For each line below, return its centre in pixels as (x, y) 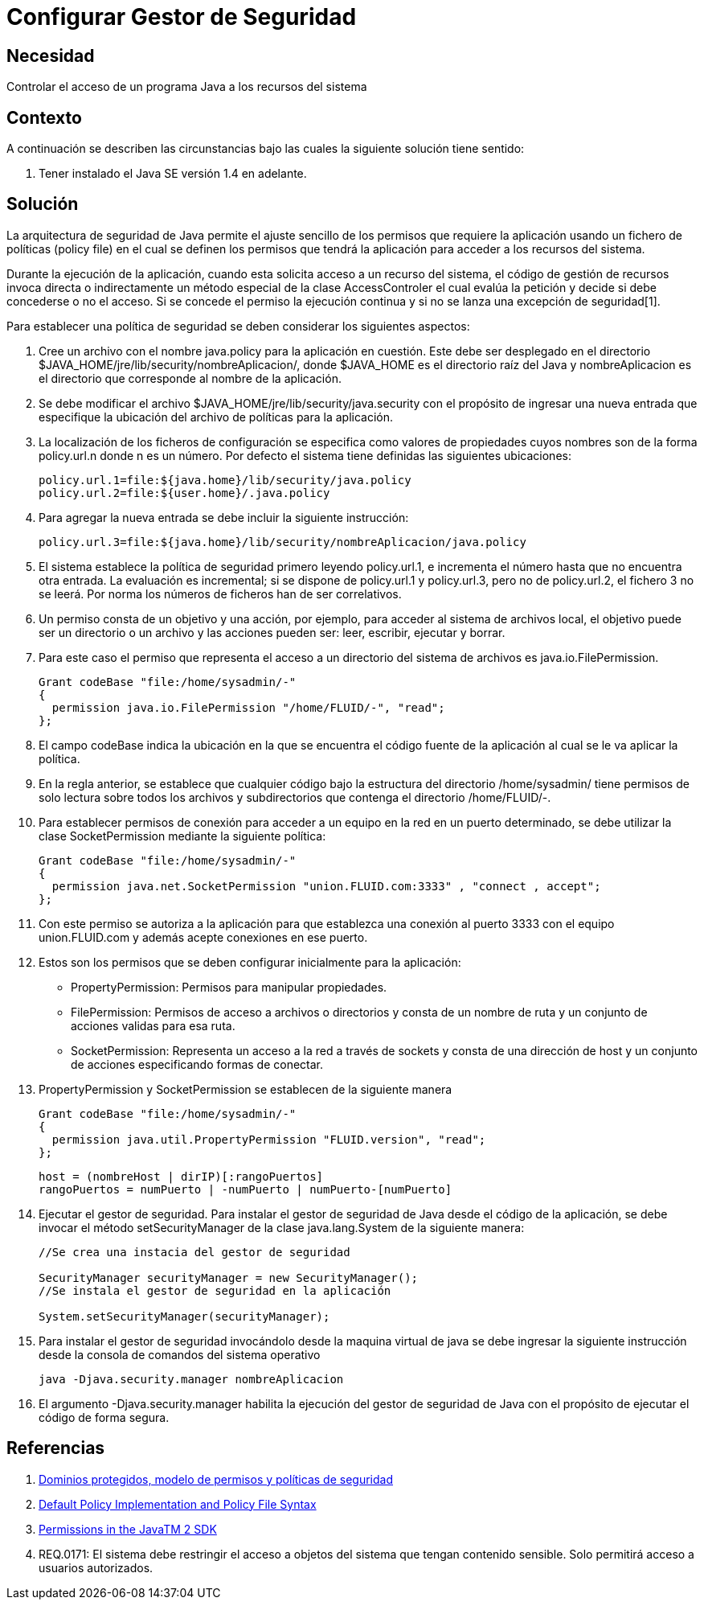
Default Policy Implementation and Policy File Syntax (178, 1504)
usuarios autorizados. (96, 1567)
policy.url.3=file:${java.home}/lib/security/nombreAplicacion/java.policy (282, 542)
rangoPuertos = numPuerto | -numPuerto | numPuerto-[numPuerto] (246, 1189)
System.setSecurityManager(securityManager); (184, 1316)
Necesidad (51, 55)
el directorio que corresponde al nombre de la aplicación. (190, 378)
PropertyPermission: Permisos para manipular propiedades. (229, 987)
